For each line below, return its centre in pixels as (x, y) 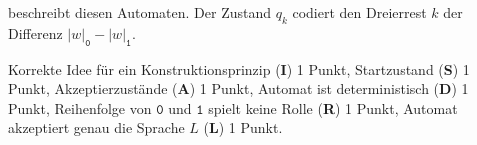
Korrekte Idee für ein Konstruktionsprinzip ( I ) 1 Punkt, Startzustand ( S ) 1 (239, 68)
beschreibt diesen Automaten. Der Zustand (140, 12)
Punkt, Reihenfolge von (80, 107)
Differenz (35, 32)
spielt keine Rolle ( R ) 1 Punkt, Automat (333, 107)
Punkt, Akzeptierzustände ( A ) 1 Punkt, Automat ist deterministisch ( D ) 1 (238, 88)
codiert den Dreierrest (359, 12)
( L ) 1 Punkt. (243, 127)
